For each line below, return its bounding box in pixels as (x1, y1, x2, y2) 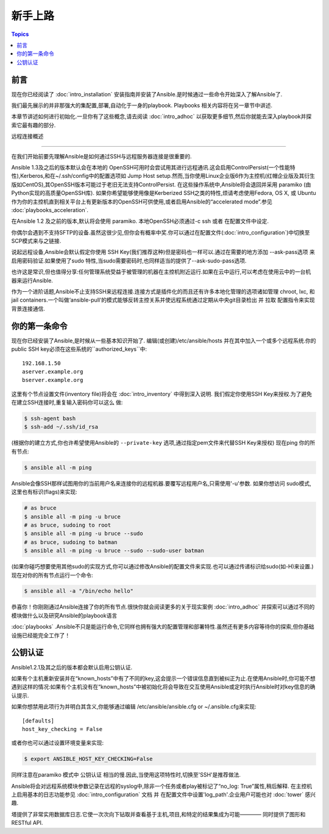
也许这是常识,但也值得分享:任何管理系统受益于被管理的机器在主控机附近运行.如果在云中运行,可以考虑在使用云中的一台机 (11, 268, 311, 275)
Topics (11, 30, 29, 38)
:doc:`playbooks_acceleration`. (11, 206, 88, 213)
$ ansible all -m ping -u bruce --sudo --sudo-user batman (24, 547, 204, 554)
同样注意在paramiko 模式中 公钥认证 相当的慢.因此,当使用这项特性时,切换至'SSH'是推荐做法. (11, 771, 241, 779)
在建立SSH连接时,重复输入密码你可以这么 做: (11, 399, 123, 406)
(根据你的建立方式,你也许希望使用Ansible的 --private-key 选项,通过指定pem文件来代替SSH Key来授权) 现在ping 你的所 (11, 439, 316, 447)
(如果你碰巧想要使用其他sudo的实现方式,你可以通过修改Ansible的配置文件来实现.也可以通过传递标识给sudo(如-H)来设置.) (11, 563, 314, 570)
